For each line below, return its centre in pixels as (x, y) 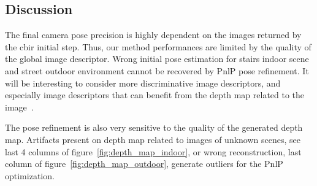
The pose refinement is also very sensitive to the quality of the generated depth (154, 127)
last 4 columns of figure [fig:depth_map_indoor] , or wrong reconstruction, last (153, 151)
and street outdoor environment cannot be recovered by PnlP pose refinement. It (157, 70)
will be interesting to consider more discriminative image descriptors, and (143, 83)
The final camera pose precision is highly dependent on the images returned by (153, 35)
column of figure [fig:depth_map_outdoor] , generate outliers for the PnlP (144, 164)
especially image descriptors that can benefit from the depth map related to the (155, 95)
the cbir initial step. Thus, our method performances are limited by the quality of (158, 46)
